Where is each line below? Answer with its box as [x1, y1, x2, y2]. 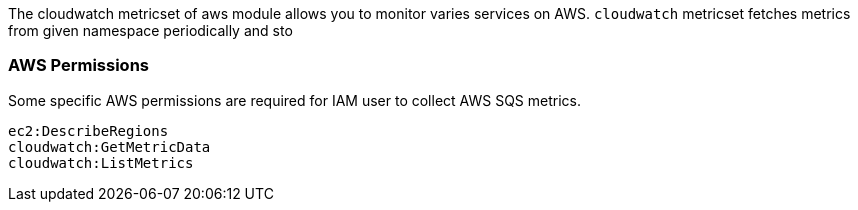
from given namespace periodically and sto [8, 22, 293, 39]
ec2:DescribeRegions [8, 122, 169, 139]
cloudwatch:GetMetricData [8, 138, 211, 155]
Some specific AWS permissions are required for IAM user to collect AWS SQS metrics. [8, 91, 581, 109]
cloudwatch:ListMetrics [8, 154, 194, 171]
